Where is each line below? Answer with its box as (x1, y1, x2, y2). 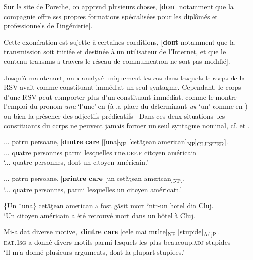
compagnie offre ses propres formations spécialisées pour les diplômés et (4, 11, 218, 21)
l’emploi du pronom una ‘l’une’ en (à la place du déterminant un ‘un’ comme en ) (4, 101, 248, 111)
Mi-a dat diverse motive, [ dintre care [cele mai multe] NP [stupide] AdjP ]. (4, 226, 220, 238)
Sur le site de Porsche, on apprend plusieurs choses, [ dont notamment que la (4, 1, 234, 11)
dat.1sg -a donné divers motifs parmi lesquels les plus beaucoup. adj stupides (4, 237, 231, 247)
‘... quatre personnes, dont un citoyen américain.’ (4, 157, 148, 167)
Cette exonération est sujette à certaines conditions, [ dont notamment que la (4, 37, 235, 47)
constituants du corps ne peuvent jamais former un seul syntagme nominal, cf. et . (4, 120, 250, 130)
